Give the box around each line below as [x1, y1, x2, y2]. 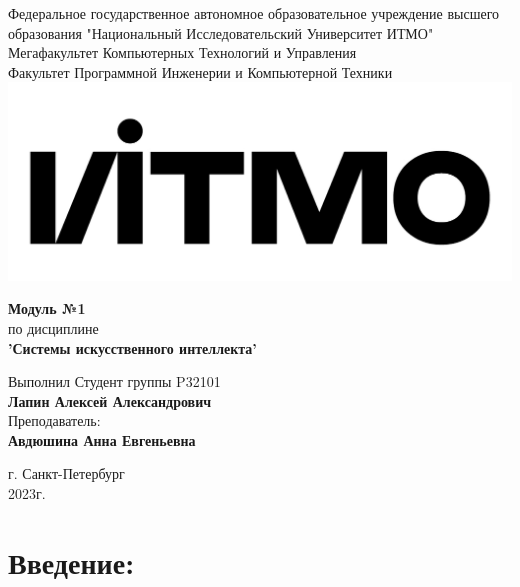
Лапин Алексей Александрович [8, 390, 212, 411]
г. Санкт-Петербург [8, 463, 125, 484]
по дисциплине [8, 317, 99, 338]
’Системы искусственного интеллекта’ [8, 337, 257, 358]
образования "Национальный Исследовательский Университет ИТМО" [8, 22, 434, 43]
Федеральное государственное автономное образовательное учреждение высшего [8, 3, 500, 23]
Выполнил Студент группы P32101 [8, 371, 221, 392]
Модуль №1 [8, 298, 86, 319]
